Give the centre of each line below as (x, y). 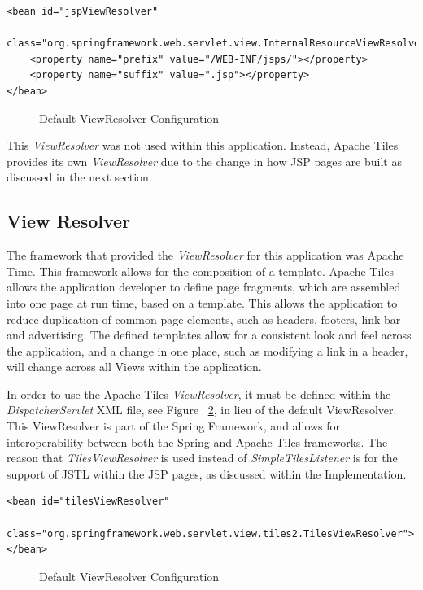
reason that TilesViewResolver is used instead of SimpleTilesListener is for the (202, 458)
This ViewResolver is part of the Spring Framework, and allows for (174, 426)
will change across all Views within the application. (134, 367)
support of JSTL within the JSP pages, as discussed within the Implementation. (207, 473)
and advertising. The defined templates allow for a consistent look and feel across (209, 335)
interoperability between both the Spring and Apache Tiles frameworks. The (197, 441)
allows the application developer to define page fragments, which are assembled (204, 287)
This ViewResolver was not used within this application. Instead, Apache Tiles (203, 145)
